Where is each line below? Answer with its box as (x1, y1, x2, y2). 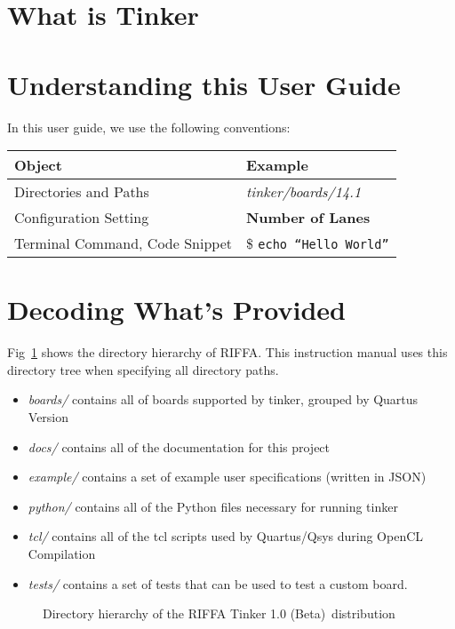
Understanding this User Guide (7, 66, 401, 102)
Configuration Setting (14, 207, 149, 228)
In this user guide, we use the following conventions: (7, 117, 291, 136)
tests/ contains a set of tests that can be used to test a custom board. (28, 574, 408, 593)
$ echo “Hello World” (245, 233, 389, 254)
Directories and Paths (14, 181, 149, 203)
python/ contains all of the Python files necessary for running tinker (28, 497, 398, 515)
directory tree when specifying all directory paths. (7, 360, 279, 378)
